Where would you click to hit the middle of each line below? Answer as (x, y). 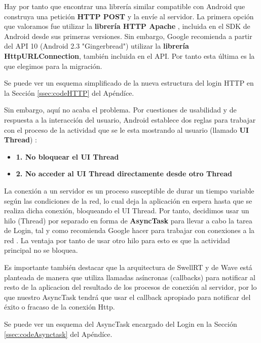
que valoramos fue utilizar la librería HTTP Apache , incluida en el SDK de (127, 26)
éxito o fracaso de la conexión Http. (60, 307)
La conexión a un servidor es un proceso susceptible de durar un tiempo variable (129, 190)
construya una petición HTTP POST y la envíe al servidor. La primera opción (129, 16)
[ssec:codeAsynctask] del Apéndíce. (58, 334)
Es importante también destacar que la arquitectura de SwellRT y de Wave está (128, 267)
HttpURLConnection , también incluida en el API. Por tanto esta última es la (129, 55)
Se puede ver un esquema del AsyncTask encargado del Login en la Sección (121, 324)
